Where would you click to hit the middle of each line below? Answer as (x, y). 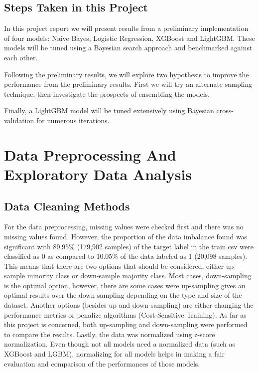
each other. (21, 57)
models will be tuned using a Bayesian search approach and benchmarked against (128, 48)
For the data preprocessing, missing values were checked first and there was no (124, 227)
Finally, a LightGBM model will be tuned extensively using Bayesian (109, 110)
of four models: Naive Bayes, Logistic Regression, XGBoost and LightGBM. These (129, 38)
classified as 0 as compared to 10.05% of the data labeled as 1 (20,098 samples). (126, 256)
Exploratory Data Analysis (98, 174)
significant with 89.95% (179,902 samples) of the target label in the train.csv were (129, 246)
